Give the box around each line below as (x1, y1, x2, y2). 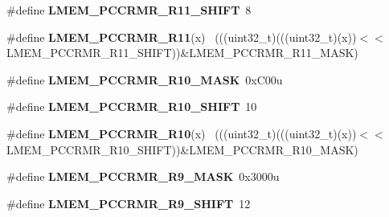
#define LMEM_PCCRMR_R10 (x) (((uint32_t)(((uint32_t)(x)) (6, 125, 357, 141)
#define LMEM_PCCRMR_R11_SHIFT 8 (6, 2, 252, 18)
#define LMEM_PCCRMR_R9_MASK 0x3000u (6, 168, 280, 185)
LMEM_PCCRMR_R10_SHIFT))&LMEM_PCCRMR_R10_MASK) (6, 141, 358, 158)
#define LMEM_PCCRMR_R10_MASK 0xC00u (6, 71, 283, 88)
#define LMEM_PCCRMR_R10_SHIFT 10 (6, 98, 257, 115)
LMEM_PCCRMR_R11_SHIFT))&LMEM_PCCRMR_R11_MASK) (6, 44, 358, 61)
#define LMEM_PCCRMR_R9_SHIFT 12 (6, 194, 251, 211)
